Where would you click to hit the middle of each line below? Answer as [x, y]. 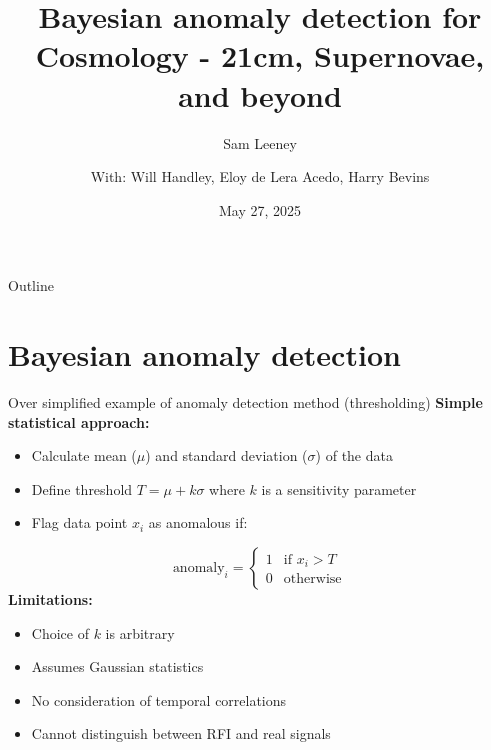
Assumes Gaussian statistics [117, 666]
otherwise [312, 579]
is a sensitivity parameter [339, 488]
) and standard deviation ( [226, 455]
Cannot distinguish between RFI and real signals [181, 733]
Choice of [60, 632]
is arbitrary [140, 632]
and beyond [260, 94]
